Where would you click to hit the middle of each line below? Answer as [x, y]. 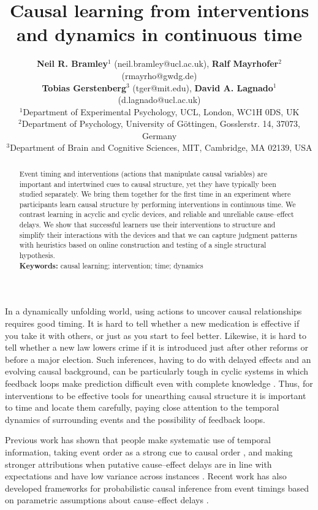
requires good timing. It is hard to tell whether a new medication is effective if [152, 323]
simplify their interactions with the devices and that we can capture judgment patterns [158, 234]
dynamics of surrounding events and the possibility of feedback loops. [135, 419]
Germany [159, 135]
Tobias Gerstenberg [84, 87]
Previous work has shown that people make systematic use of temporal [138, 440]
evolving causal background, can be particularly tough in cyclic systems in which [157, 371]
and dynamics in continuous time [159, 34]
